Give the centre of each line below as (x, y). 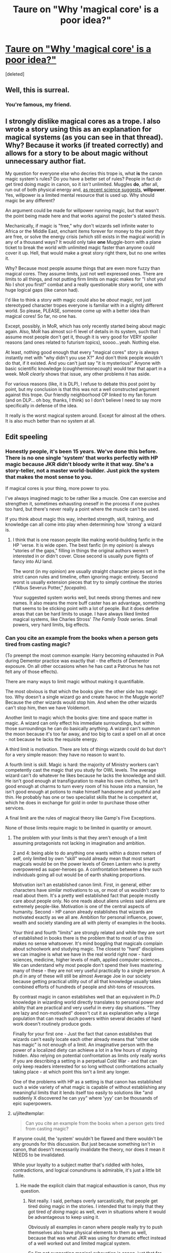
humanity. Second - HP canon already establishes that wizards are (83, 912)
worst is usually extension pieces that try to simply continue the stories (87, 582)
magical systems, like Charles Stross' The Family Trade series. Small (85, 619)
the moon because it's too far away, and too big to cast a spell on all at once (86, 734)
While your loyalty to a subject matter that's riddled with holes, (78, 1165)
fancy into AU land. (33, 561)
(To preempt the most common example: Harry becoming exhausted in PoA (85, 656)
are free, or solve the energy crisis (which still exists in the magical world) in (85, 237)
